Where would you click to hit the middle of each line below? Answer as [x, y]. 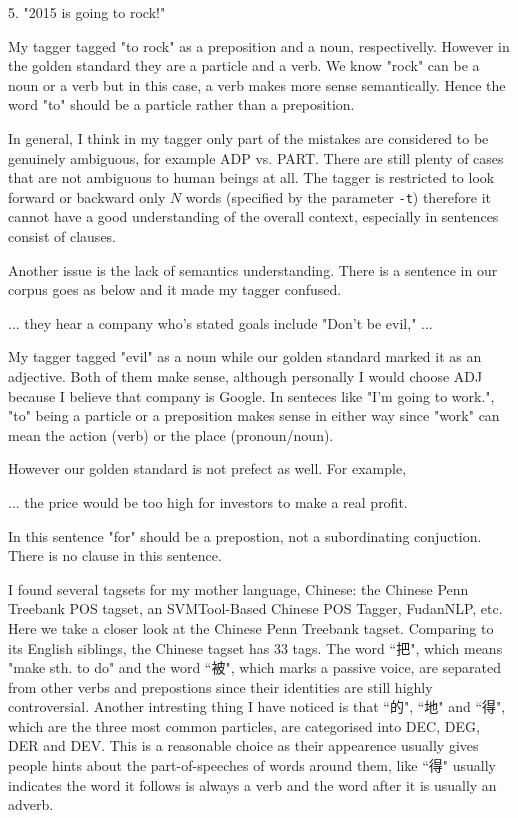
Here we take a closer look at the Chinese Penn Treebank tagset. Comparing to [251, 627]
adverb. [31, 804]
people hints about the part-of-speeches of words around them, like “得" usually [252, 765]
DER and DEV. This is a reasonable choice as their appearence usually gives [243, 745]
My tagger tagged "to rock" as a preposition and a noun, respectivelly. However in [259, 45]
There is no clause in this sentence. [115, 555]
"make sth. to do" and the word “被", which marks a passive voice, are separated [254, 667]
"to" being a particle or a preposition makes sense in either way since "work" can [254, 415]
